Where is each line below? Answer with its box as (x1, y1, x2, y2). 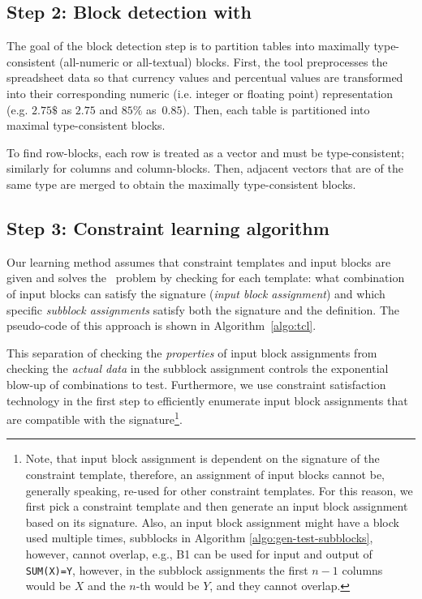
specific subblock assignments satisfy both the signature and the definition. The (6, 301, 399, 318)
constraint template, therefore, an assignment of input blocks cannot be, (25, 465, 385, 482)
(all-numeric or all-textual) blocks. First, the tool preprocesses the (59, 53, 388, 70)
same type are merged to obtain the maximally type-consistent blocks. (6, 175, 356, 192)
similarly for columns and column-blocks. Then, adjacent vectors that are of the (6, 160, 403, 177)
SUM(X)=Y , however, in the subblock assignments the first (25, 561, 308, 578)
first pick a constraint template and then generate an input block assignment (25, 498, 408, 515)
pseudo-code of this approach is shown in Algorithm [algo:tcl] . (6, 317, 316, 334)
